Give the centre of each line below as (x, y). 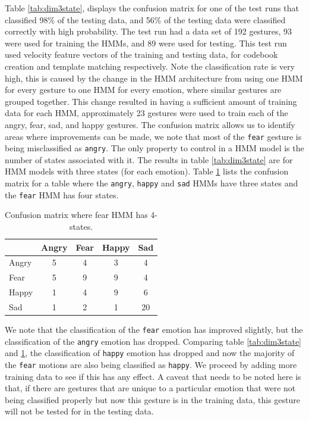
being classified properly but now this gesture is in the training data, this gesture (152, 399)
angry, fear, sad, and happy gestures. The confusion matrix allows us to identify (150, 124)
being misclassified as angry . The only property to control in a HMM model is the (154, 148)
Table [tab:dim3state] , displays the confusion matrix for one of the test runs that (152, 8)
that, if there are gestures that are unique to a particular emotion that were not (150, 388)
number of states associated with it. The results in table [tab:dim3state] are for (149, 159)
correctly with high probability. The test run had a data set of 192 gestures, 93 (149, 31)
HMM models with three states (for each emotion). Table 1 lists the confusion (147, 171)
